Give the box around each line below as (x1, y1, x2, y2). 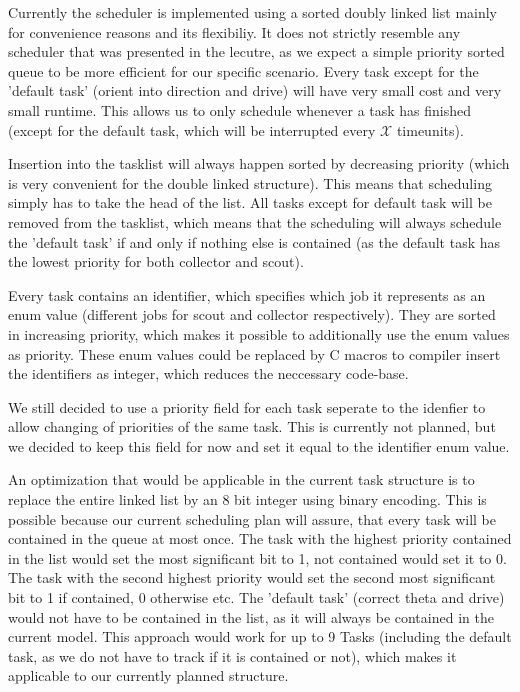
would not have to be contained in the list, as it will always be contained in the (8, 606, 494, 627)
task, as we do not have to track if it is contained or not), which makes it (8, 645, 457, 666)
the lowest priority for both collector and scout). (8, 251, 304, 272)
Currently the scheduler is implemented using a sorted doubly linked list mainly (8, 2, 498, 22)
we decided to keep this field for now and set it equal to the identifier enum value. (8, 435, 510, 456)
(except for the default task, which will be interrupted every (8, 119, 376, 140)
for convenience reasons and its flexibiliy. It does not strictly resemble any (8, 21, 461, 42)
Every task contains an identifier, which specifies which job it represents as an (8, 284, 486, 305)
